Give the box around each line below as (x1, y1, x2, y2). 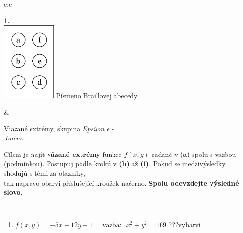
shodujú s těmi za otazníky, (4, 168, 85, 178)
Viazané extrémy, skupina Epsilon (4, 123, 105, 133)
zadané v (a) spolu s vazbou (151, 149, 236, 159)
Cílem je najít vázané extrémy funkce (4, 149, 122, 159)
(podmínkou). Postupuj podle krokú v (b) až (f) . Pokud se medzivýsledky (4, 158, 226, 169)
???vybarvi (168, 219, 201, 230)
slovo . (4, 187, 23, 197)
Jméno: (4, 133, 26, 143)
